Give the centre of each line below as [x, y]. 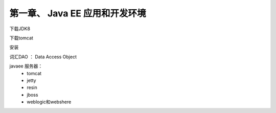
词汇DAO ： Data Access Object [43, 57]
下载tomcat [21, 38]
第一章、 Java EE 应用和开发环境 [78, 13]
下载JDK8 [20, 29]
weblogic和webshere [49, 102]
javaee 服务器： [26, 66]
